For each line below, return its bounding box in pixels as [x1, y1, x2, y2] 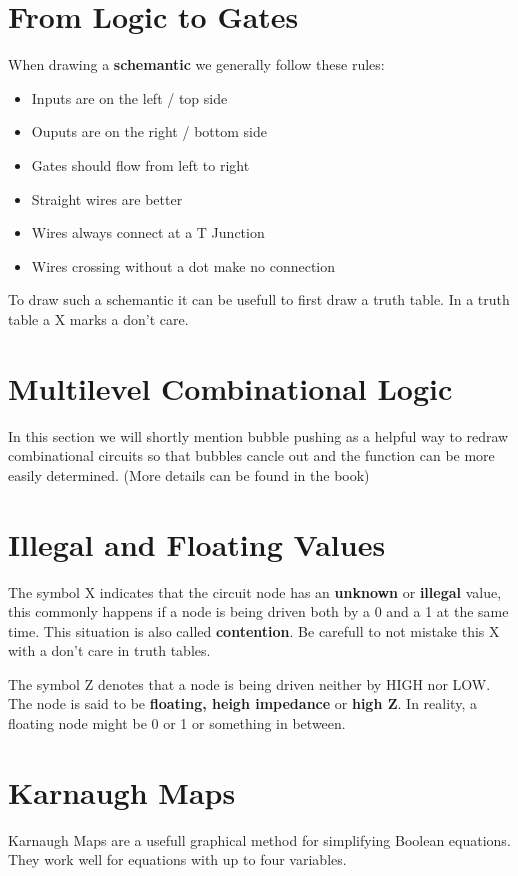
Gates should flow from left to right [31, 154, 250, 175]
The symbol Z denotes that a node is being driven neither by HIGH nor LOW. [8, 673, 491, 694]
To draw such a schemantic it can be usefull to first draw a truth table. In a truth [8, 289, 510, 310]
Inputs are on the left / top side [31, 87, 228, 108]
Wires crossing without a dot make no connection [31, 255, 336, 276]
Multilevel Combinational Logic [8, 367, 453, 408]
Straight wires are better [31, 188, 183, 209]
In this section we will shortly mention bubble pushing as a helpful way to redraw [8, 425, 509, 446]
